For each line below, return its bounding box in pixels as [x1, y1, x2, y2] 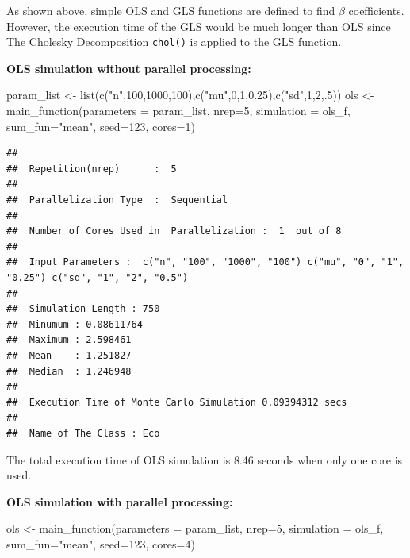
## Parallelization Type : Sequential [6, 194, 228, 206]
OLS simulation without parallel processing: [6, 60, 251, 76]
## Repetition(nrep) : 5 [6, 163, 177, 175]
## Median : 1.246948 [6, 365, 132, 377]
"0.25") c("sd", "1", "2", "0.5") [6, 271, 189, 283]
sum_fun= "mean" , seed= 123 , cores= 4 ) [6, 535, 195, 552]
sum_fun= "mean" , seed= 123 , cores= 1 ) [6, 117, 195, 134]
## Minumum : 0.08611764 [6, 318, 143, 330]
